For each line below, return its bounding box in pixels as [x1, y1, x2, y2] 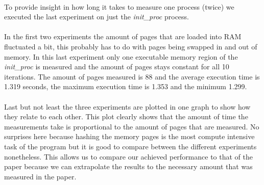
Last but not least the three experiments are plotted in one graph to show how [4, 101, 251, 112]
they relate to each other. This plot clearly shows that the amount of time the [4, 111, 248, 122]
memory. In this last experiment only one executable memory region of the [4, 51, 238, 62]
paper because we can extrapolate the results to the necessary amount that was [4, 161, 253, 172]
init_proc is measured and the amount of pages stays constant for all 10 [4, 61, 229, 72]
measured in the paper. [4, 171, 77, 181]
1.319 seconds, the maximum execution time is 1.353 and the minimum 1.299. [4, 81, 247, 92]
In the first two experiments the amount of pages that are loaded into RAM [4, 31, 242, 42]
